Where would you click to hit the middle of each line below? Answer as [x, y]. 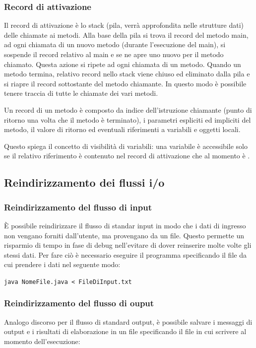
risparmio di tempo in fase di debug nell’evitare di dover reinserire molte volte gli [128, 245]
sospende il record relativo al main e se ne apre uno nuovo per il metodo [114, 54]
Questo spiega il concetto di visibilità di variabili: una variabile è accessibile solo [126, 146]
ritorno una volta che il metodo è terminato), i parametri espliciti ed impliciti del [128, 119]
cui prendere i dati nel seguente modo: [62, 264]
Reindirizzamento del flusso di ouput [79, 303]
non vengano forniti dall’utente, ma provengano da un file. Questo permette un [124, 235]
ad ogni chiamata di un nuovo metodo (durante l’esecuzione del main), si [115, 44]
